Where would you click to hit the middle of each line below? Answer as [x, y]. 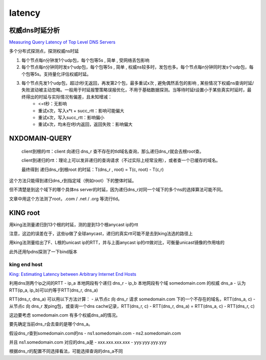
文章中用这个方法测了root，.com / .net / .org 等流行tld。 [66, 198]
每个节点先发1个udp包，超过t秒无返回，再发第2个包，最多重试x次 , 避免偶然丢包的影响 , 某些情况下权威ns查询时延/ [138, 83]
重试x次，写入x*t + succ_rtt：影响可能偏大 [81, 110]
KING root [25, 213]
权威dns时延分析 [34, 30]
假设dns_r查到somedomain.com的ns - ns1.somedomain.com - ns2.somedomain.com [95, 333]
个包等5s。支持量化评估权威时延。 [56, 74]
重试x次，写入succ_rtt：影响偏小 [71, 117]
